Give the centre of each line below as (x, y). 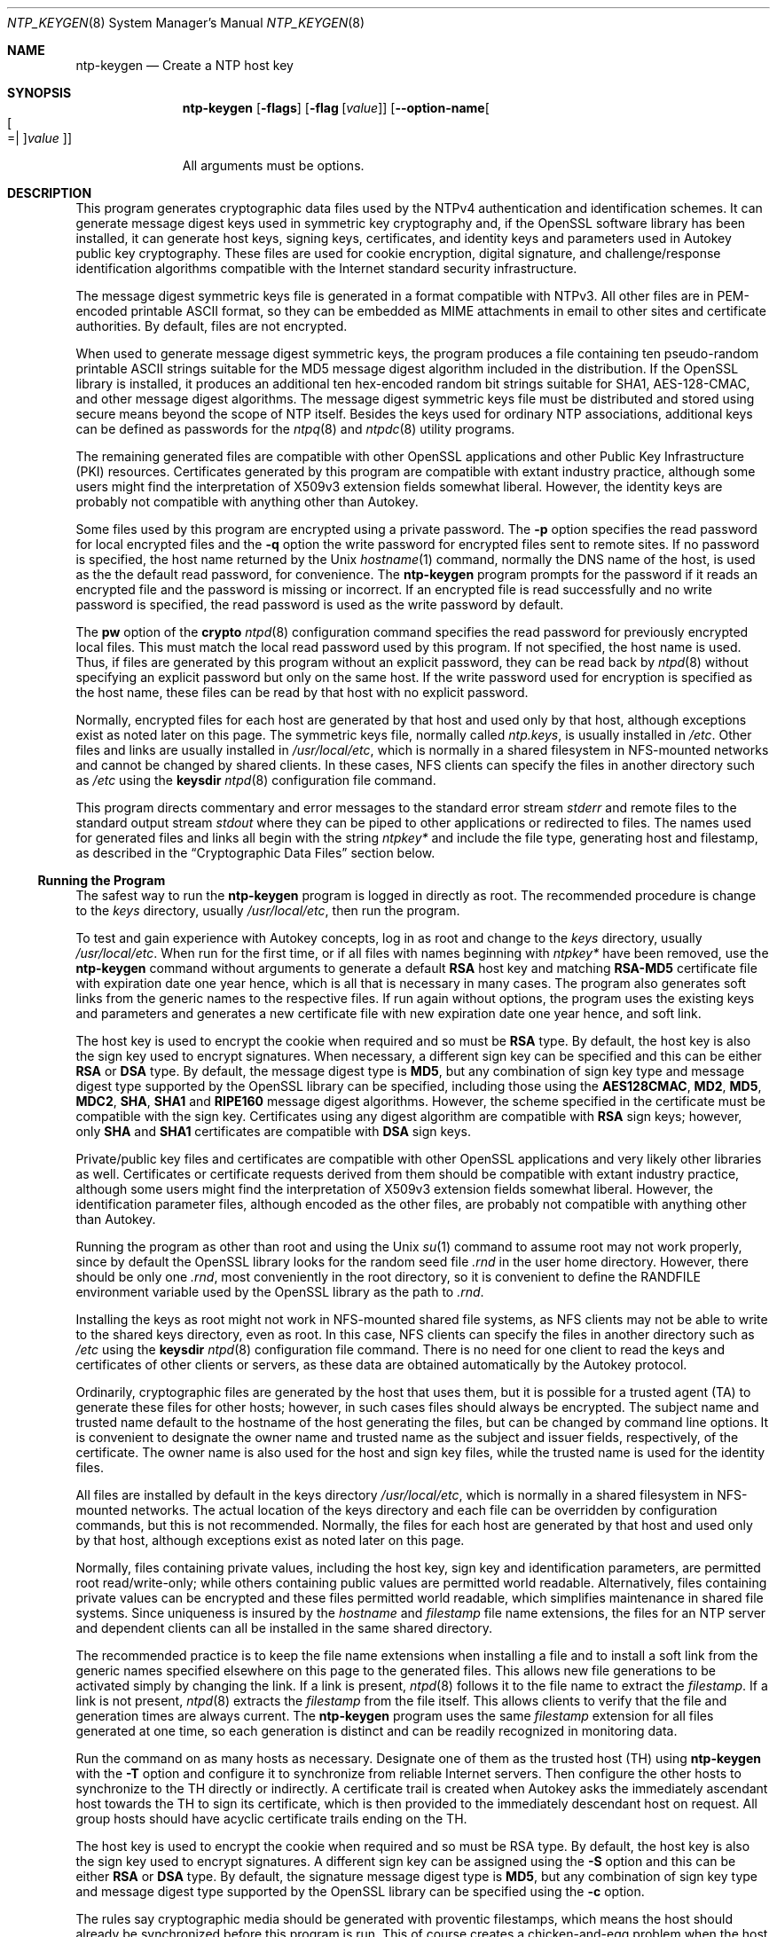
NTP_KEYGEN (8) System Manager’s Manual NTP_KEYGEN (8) (186, 23)
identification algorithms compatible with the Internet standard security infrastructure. (326, 268)
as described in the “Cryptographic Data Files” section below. (255, 853)
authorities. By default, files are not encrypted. (212, 326)
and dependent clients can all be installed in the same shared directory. (284, 1628)
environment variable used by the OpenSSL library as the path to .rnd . (280, 1292)
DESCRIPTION (50, 193)
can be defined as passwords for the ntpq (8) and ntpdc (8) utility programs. (295, 429)
